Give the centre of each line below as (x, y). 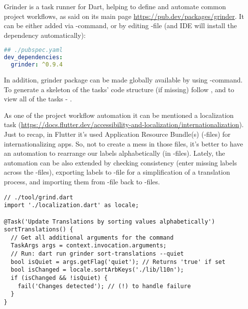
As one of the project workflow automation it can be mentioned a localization (119, 115)
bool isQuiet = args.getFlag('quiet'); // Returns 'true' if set (118, 262)
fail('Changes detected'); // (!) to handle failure (104, 286)
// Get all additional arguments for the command (92, 237)
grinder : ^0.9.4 (37, 65)
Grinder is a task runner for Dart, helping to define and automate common (115, 6)
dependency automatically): (45, 35)
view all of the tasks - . (38, 99)
